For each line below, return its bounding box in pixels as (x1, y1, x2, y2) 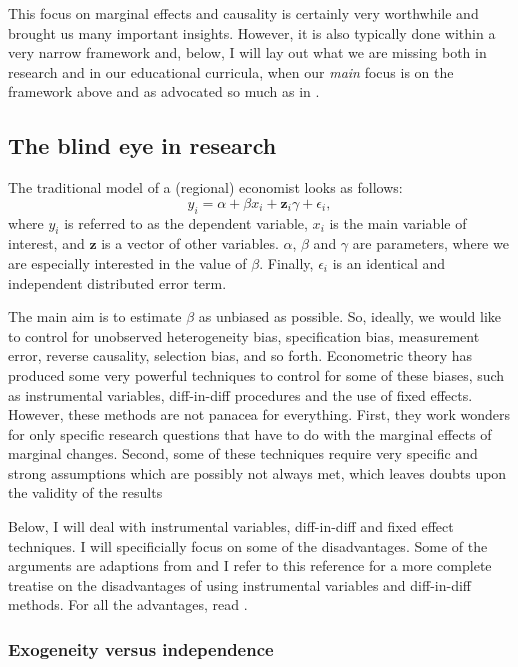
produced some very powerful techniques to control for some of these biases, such (8, 364, 505, 385)
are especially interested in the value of (8, 252, 247, 273)
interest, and (8, 233, 85, 254)
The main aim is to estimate (8, 306, 182, 327)
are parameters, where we (352, 233, 509, 254)
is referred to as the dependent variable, (64, 212, 308, 233)
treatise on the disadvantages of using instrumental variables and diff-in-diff (8, 574, 471, 595)
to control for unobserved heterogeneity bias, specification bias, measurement (8, 325, 480, 346)
